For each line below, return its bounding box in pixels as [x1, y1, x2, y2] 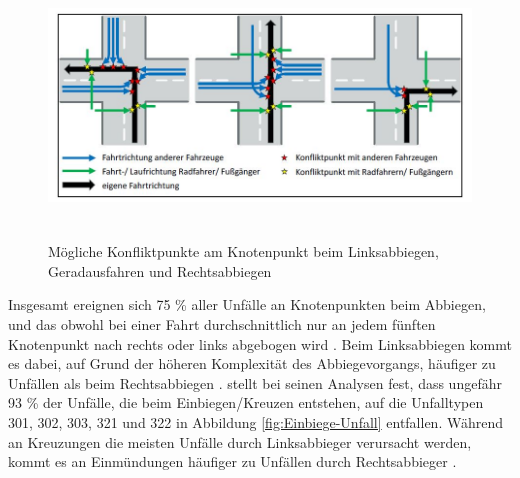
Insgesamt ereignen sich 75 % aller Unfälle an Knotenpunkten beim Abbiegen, [8, 294, 486, 315]
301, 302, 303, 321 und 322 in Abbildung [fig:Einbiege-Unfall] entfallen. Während [8, 411, 504, 432]
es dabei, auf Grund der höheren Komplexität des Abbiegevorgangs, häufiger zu [8, 353, 496, 374]
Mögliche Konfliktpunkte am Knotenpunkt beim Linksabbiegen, [48, 241, 439, 262]
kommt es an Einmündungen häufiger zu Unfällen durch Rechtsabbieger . [8, 451, 457, 472]
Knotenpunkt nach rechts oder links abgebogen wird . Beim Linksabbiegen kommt [8, 333, 512, 354]
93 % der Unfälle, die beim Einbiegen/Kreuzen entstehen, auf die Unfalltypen [8, 392, 484, 413]
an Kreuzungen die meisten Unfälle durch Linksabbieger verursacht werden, [8, 431, 472, 452]
